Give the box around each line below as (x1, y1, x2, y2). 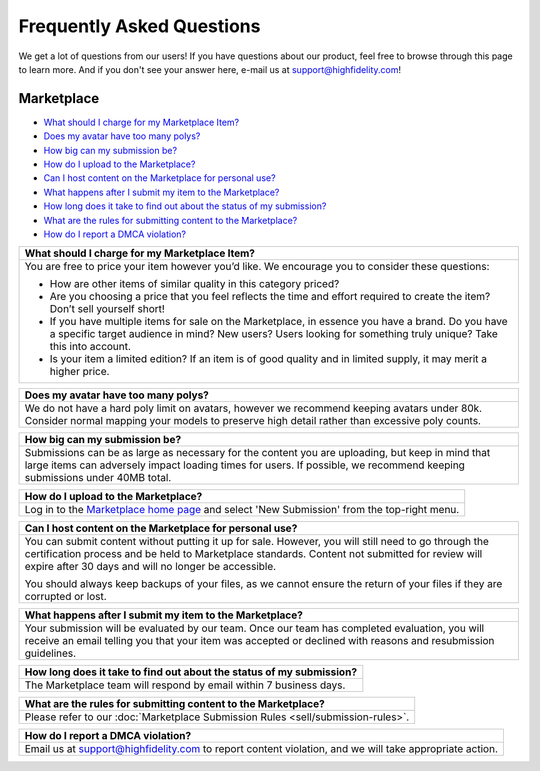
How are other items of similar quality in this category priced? (49, 277, 340, 291)
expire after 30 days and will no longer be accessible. (24, 560, 277, 574)
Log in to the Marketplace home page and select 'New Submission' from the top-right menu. (24, 503, 460, 517)
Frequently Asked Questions (18, 15, 261, 37)
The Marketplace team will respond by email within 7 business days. (24, 678, 346, 692)
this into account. (49, 340, 132, 354)
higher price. (49, 365, 110, 379)
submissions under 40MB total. (24, 471, 172, 485)
